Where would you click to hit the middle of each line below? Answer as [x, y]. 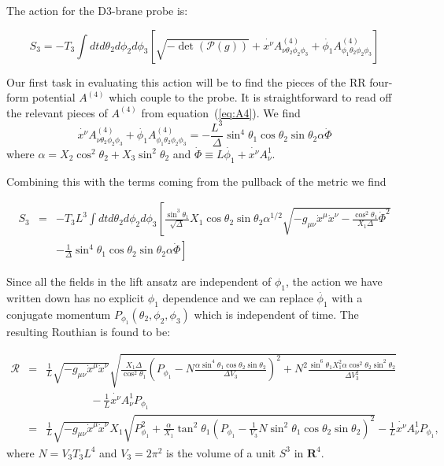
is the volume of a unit [221, 452]
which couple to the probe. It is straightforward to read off [250, 97]
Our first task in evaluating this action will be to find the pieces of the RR [186, 81]
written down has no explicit [76, 298]
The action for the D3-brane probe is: [97, 10]
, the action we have [334, 281]
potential [54, 97]
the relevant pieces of [57, 112]
